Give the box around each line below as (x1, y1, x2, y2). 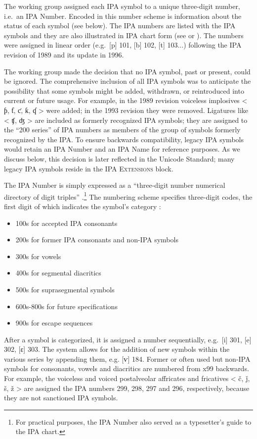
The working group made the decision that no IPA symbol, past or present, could (4, 66, 251, 76)
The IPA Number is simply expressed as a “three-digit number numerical (4, 180, 225, 190)
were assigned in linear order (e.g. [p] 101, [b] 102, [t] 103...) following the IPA (4, 40, 242, 50)
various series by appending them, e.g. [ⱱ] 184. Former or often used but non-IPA (4, 353, 251, 364)
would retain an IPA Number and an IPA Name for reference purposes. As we (4, 144, 240, 154)
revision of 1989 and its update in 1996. (4, 49, 124, 59)
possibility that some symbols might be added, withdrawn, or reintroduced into (4, 85, 244, 96)
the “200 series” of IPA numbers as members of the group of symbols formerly (4, 124, 241, 135)
